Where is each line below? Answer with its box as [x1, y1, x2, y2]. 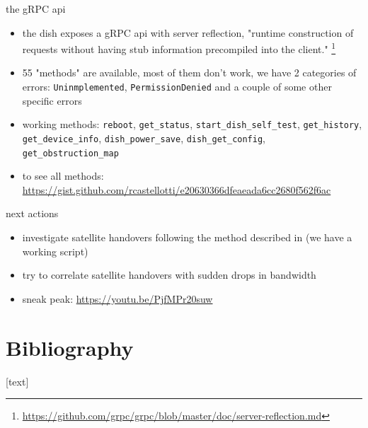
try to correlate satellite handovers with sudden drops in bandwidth [22, 267, 316, 282]
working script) [22, 243, 88, 258]
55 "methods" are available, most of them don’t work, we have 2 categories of [22, 65, 357, 80]
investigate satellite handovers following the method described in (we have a [22, 230, 352, 245]
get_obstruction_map [22, 148, 119, 158]
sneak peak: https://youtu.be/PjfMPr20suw [22, 291, 213, 306]
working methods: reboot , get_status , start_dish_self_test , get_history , [22, 117, 362, 132]
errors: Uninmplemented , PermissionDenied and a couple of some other [22, 79, 332, 94]
